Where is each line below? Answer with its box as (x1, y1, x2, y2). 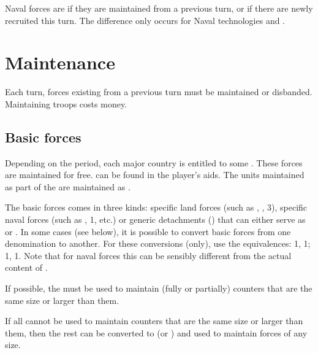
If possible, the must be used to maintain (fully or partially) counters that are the (5, 282, 312, 295)
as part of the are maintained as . (5, 180, 131, 193)
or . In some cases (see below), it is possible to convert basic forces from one (5, 225, 291, 238)
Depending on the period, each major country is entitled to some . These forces (5, 156, 303, 169)
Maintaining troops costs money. (5, 97, 127, 110)
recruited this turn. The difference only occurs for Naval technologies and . (5, 14, 286, 26)
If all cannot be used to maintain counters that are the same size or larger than (5, 314, 303, 327)
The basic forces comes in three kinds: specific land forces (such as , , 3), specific (5, 201, 308, 214)
